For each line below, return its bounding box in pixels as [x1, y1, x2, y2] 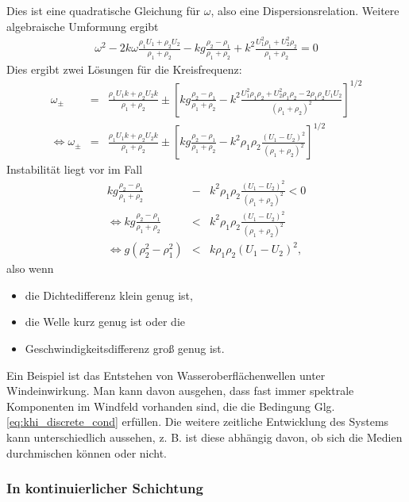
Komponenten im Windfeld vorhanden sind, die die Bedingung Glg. [6, 397, 335, 414]
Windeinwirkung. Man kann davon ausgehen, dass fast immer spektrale [6, 382, 354, 399]
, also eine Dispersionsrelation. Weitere [210, 2, 399, 18]
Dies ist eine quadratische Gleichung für [6, 2, 201, 18]
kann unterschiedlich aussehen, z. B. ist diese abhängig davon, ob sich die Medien [6, 428, 403, 445]
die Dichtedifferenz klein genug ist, [25, 286, 193, 303]
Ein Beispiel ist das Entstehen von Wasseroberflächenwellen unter [6, 366, 326, 383]
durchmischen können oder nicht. [6, 444, 168, 461]
